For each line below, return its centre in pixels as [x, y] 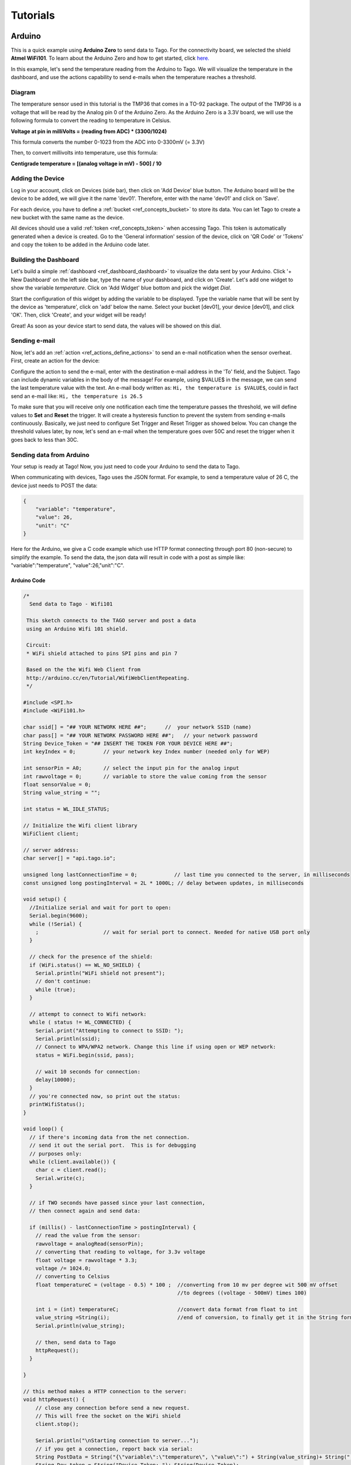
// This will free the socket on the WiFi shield [108, 1416]
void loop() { [43, 1129]
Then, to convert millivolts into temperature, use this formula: [84, 153]
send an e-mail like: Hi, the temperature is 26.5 [77, 396]
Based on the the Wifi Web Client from [83, 670]
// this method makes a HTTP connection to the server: [105, 1391]
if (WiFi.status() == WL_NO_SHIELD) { [85, 965]
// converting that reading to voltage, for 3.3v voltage [120, 1252]
